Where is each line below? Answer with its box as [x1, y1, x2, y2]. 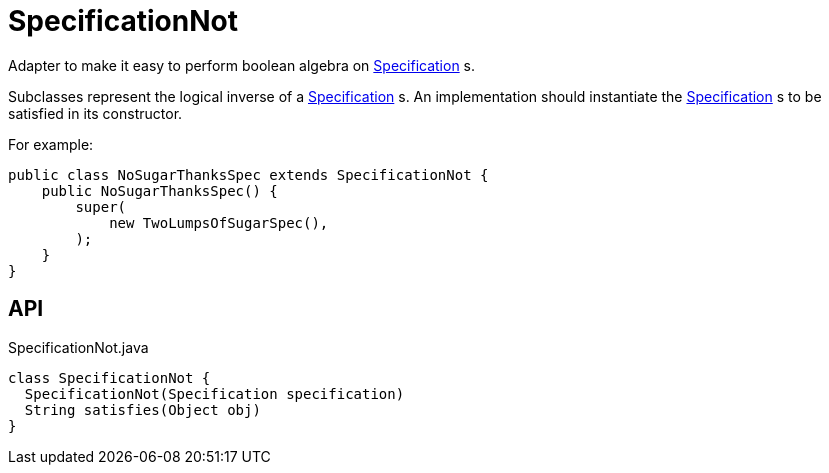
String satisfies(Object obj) [24, 401, 261, 418]
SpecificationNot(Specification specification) [24, 385, 405, 402]
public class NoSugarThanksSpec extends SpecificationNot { [8, 166, 489, 183]
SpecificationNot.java [8, 338, 149, 356]
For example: [8, 135, 94, 153]
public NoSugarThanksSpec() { [41, 182, 278, 199]
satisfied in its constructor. [8, 104, 183, 122]
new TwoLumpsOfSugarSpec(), [109, 214, 329, 231]
